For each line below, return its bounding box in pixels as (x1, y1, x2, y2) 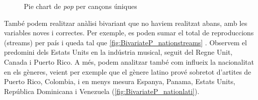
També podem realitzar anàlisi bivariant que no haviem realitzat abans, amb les (4, 17, 248, 28)
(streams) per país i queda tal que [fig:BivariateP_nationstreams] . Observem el (4, 37, 247, 47)
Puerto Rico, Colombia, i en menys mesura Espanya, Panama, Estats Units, (4, 76, 236, 87)
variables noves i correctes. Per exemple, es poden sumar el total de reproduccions (4, 27, 254, 38)
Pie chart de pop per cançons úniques (24, 1, 137, 11)
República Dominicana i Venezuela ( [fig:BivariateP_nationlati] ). (4, 86, 199, 96)
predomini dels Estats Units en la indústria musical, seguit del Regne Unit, (4, 47, 233, 57)
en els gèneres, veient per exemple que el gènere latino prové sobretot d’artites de (4, 66, 252, 77)
